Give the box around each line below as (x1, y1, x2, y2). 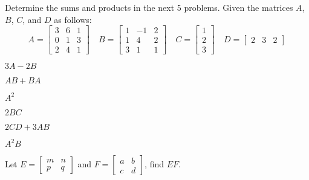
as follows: (54, 13, 92, 25)
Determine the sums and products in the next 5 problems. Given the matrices (5, 1, 293, 13)
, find (145, 158, 164, 170)
